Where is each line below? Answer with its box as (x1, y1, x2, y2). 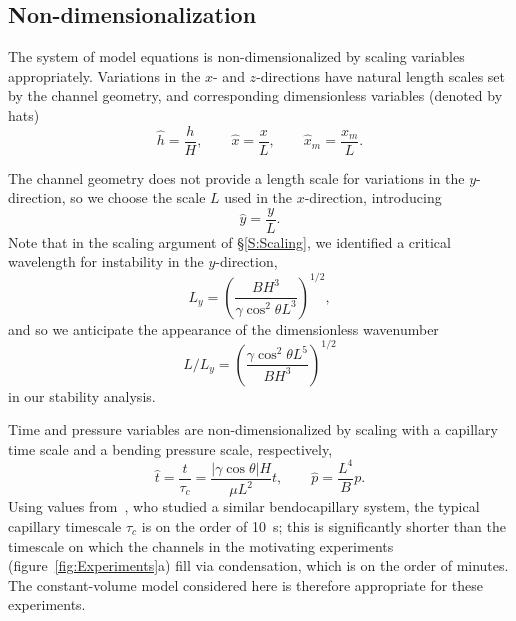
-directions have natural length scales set (256, 65, 505, 86)
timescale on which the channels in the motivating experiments (8, 535, 394, 556)
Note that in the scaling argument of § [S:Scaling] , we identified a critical (8, 231, 451, 252)
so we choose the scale (70, 187, 206, 208)
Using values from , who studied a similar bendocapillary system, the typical (8, 496, 480, 517)
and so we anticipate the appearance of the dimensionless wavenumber (8, 318, 439, 339)
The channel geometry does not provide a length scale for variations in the (8, 167, 465, 188)
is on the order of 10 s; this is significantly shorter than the (141, 515, 506, 536)
